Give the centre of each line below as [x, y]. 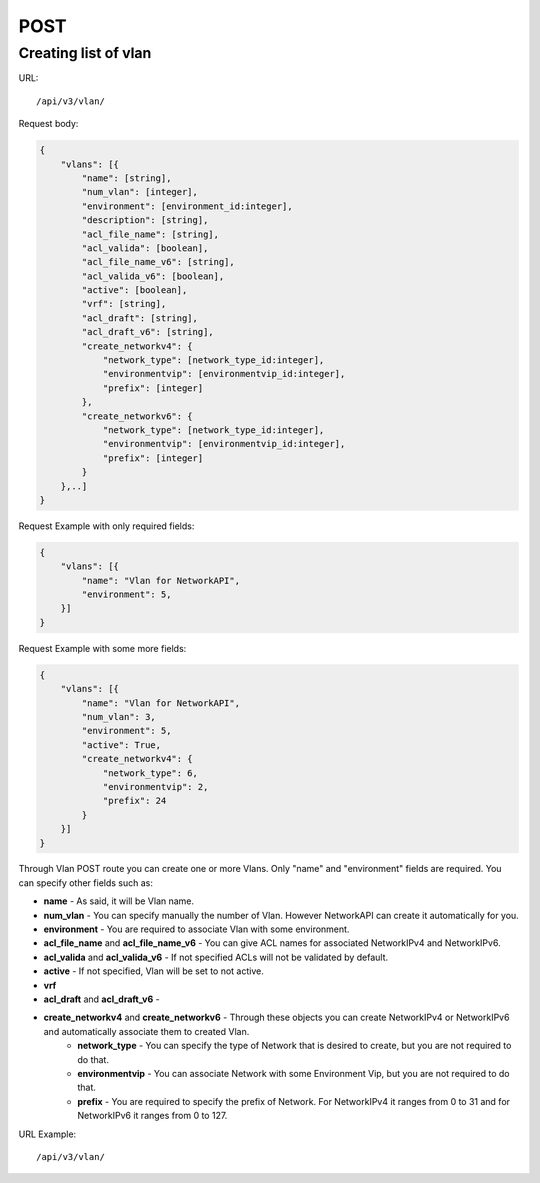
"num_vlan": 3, [119, 716]
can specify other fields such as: [86, 882]
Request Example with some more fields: [102, 648]
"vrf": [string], [124, 304]
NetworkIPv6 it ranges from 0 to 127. [152, 1116]
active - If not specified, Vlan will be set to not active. [153, 971]
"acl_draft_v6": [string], [147, 332]
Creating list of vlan [85, 53]
